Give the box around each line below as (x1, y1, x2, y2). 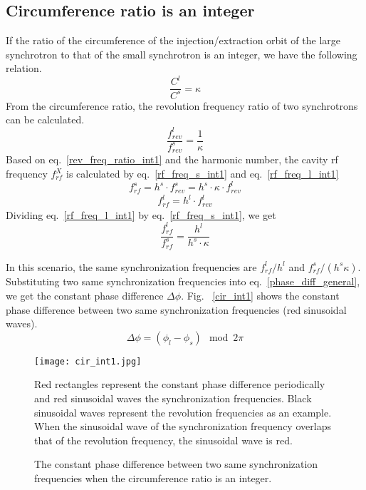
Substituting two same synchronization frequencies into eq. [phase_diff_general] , (6, 274, 360, 289)
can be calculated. (6, 112, 85, 127)
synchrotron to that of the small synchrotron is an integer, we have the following (6, 46, 357, 61)
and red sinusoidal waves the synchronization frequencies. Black (34, 390, 312, 405)
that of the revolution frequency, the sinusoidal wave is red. (34, 432, 293, 447)
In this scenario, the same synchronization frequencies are (6, 259, 257, 274)
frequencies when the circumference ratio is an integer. (34, 470, 272, 485)
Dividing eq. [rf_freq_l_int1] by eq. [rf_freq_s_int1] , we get (6, 207, 276, 222)
